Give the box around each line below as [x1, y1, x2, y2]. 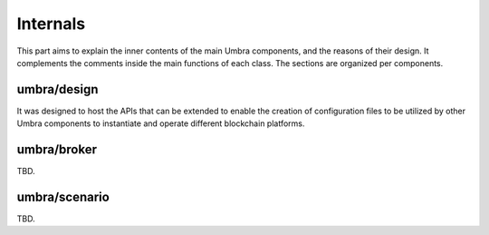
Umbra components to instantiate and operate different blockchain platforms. [16, 118, 305, 129]
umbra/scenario [16, 189, 110, 204]
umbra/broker [16, 142, 98, 158]
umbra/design [16, 82, 99, 97]
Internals [16, 14, 86, 34]
